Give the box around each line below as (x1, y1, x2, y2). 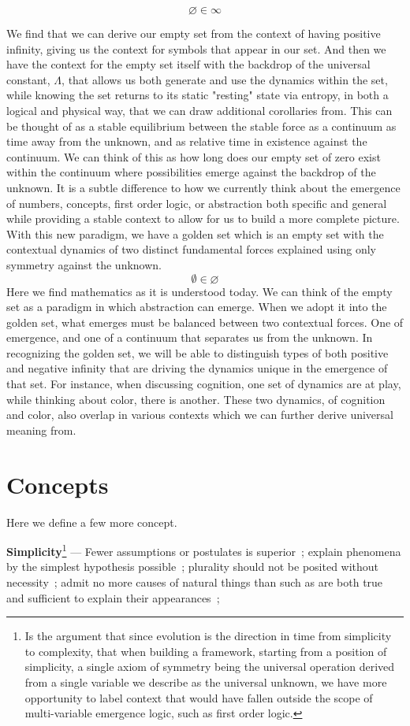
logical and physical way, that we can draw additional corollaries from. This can (6, 102, 393, 118)
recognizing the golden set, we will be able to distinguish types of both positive (6, 344, 389, 361)
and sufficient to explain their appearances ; (6, 589, 220, 606)
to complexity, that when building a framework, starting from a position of (24, 643, 387, 659)
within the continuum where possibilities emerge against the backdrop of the (6, 164, 376, 180)
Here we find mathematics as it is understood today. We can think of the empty (6, 283, 393, 299)
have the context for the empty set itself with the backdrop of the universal (6, 56, 371, 72)
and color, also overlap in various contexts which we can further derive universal (6, 406, 393, 423)
